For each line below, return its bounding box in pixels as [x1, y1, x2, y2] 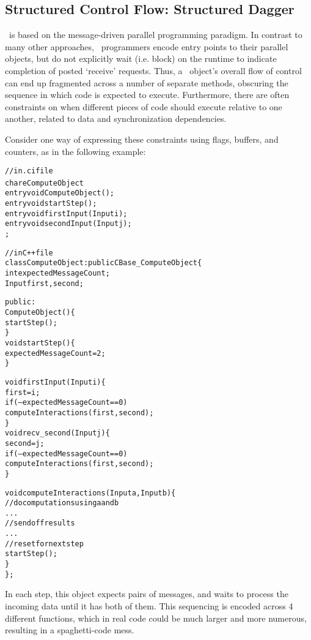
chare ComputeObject [5, 178, 84, 187]
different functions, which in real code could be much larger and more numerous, [5, 611, 307, 624]
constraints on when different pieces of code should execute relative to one [5, 100, 282, 113]
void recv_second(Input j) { [5, 429, 110, 438]
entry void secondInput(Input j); [5, 219, 132, 228]
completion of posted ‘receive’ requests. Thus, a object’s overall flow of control [5, 64, 302, 77]
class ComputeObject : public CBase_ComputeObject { [5, 258, 202, 268]
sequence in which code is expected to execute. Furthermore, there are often [5, 88, 290, 101]
